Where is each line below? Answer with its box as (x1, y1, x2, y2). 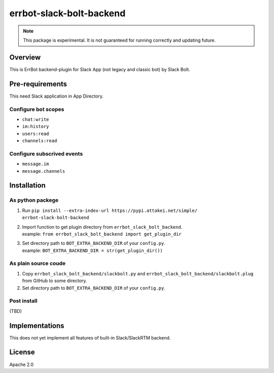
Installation (9, 181, 46, 190)
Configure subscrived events (9, 150, 83, 157)
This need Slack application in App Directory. (9, 93, 104, 99)
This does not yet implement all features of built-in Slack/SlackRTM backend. (9, 334, 171, 340)
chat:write (22, 116, 49, 122)
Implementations (9, 321, 64, 330)
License (9, 348, 35, 357)
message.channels (22, 168, 65, 174)
